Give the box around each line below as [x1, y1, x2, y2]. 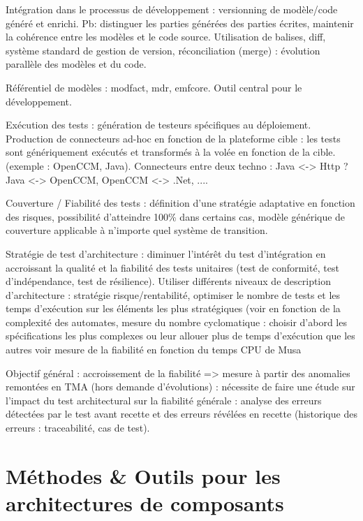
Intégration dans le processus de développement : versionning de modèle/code [6, 2, 338, 16]
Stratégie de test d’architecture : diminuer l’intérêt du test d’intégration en [6, 246, 326, 260]
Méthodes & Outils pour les [6, 461, 281, 490]
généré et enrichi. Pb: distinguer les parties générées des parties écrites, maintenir [6, 15, 354, 30]
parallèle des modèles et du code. [6, 57, 147, 71]
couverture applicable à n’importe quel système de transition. [6, 223, 268, 237]
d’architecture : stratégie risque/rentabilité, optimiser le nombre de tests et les [6, 287, 341, 302]
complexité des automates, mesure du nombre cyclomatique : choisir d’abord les [6, 314, 347, 329]
